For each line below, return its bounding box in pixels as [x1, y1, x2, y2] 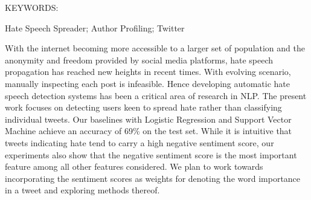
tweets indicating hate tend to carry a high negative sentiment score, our [5, 136, 274, 149]
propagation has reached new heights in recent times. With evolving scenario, [5, 65, 291, 78]
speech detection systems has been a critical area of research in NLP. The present [5, 89, 307, 102]
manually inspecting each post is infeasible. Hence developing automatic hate [5, 77, 290, 89]
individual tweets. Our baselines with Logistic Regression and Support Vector [5, 112, 292, 125]
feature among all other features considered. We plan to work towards [5, 160, 263, 173]
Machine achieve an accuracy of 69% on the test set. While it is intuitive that [5, 124, 292, 137]
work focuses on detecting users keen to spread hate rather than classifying [5, 101, 282, 114]
